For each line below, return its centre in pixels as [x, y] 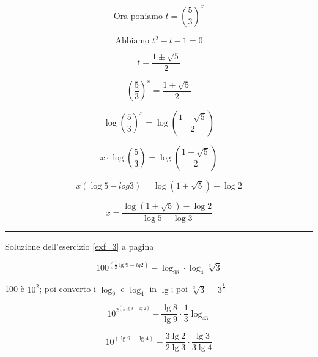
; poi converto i [68, 289]
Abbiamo [132, 41]
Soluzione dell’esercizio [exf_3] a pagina [79, 246]
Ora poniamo [138, 16]
